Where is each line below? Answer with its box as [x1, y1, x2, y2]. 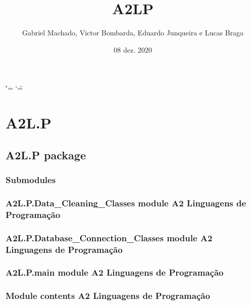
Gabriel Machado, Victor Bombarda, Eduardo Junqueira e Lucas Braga [22, 27, 244, 38]
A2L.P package [6, 147, 86, 162]
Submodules [6, 173, 56, 186]
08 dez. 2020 [114, 44, 152, 55]
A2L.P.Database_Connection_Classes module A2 [6, 231, 213, 244]
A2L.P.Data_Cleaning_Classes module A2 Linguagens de [6, 196, 246, 209]
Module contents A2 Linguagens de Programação [6, 289, 210, 302]
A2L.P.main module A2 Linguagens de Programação [6, 266, 224, 279]
